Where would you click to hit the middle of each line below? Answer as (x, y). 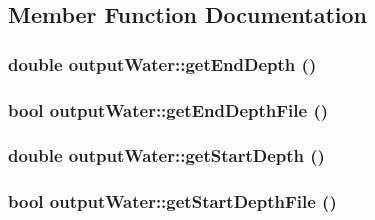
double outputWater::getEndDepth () (162, 63)
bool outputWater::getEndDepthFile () (168, 109)
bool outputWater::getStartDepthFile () (172, 201)
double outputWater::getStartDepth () (166, 155)
